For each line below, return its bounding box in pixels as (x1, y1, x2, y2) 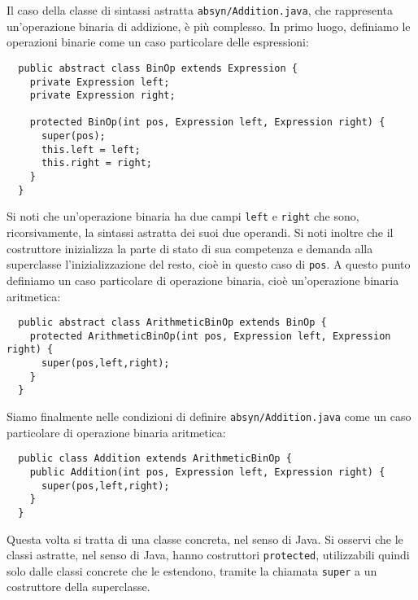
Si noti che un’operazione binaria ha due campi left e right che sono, (7, 208, 359, 225)
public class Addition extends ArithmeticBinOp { (18, 453, 292, 465)
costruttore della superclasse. (7, 578, 150, 595)
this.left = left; (41, 143, 141, 155)
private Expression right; (29, 90, 176, 102)
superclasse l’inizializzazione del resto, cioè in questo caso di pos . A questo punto (7, 256, 411, 273)
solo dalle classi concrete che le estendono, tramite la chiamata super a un (7, 562, 377, 579)
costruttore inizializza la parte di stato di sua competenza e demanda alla (7, 239, 373, 256)
